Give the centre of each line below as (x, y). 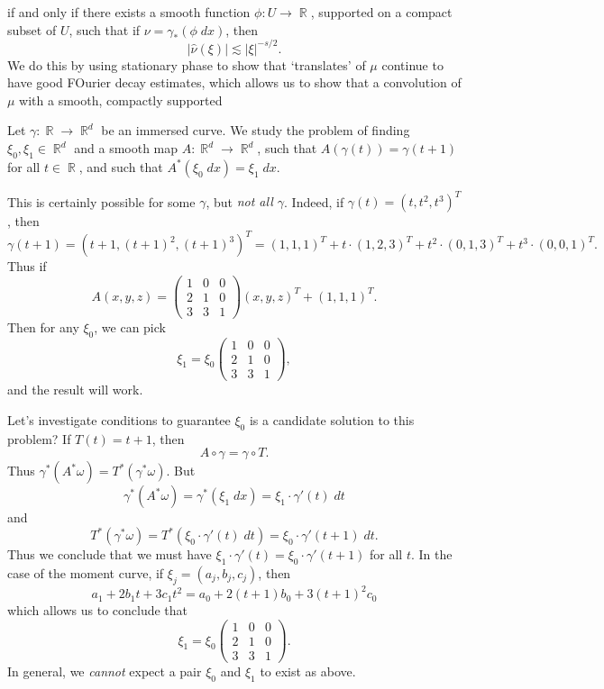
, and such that (121, 166)
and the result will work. (75, 390)
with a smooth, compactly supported (121, 100)
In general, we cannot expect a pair (105, 671)
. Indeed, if (314, 201)
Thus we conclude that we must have (110, 554)
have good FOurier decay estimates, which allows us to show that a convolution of (234, 82)
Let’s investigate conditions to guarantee (119, 419)
